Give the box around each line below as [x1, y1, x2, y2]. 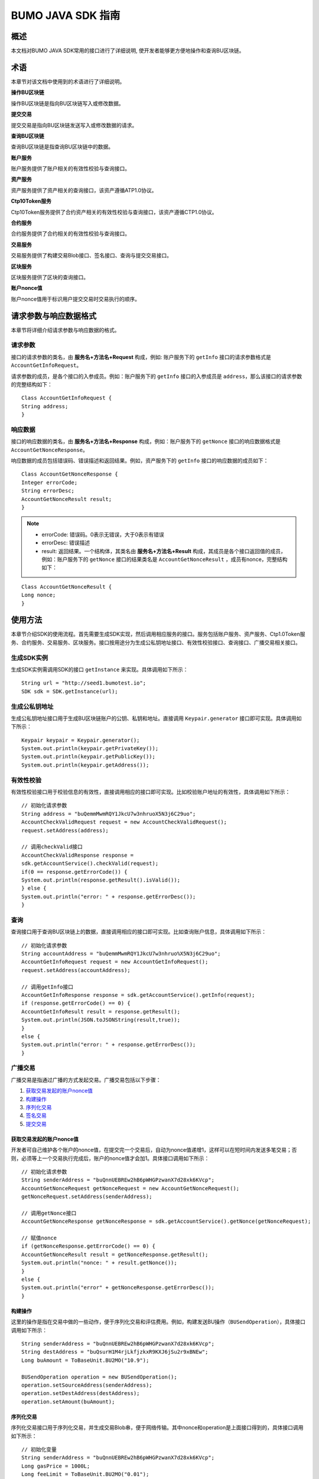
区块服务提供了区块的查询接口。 [11, 274, 89, 280]
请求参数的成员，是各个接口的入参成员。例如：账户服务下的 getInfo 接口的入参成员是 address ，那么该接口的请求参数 [11, 373, 302, 380]
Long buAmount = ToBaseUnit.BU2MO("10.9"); [21, 1357, 149, 1364]
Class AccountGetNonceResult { [21, 583, 112, 590]
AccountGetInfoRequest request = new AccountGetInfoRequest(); [21, 958, 209, 965]
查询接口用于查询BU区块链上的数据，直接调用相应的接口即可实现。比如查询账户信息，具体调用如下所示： [11, 928, 267, 935]
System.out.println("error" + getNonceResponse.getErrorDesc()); [21, 1284, 215, 1291]
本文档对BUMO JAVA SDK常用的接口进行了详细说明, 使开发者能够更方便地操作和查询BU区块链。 [11, 47, 245, 54]
